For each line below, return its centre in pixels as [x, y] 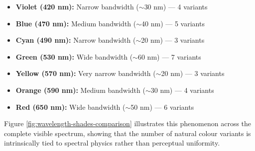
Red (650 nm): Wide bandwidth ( [70, 107]
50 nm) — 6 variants [162, 107]
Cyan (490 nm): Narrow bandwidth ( [76, 40]
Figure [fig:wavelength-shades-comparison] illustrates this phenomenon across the [128, 123]
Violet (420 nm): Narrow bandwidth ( [77, 6]
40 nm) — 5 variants [173, 23]
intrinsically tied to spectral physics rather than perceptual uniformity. [112, 143]
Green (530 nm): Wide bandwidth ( [74, 56]
